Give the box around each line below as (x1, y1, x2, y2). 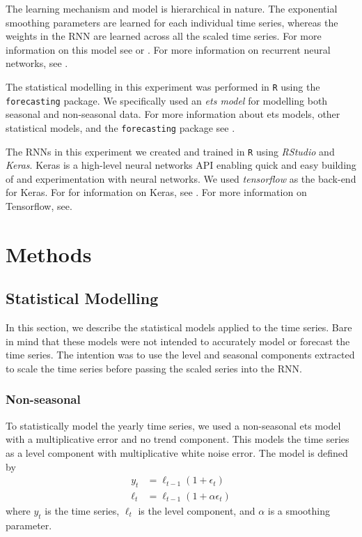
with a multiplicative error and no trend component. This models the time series (6, 432, 349, 446)
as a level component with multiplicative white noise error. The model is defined (6, 445, 348, 460)
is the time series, (45, 503, 120, 517)
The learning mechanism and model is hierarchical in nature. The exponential (6, 1, 338, 15)
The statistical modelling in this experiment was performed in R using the (6, 79, 320, 93)
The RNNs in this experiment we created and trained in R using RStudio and (6, 144, 335, 158)
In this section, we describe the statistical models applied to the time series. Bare (6, 320, 352, 335)
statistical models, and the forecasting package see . (6, 120, 235, 135)
